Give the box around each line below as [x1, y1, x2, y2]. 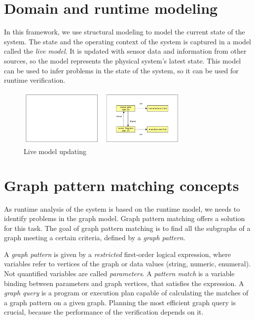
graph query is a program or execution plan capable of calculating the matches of [4, 288, 249, 298]
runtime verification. [4, 75, 66, 85]
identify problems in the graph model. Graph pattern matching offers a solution [4, 213, 245, 224]
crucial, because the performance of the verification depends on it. [4, 307, 204, 317]
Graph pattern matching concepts [4, 175, 239, 195]
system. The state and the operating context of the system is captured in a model [4, 36, 251, 46]
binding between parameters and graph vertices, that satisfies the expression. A [4, 278, 244, 288]
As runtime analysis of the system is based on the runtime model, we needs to [4, 203, 240, 214]
